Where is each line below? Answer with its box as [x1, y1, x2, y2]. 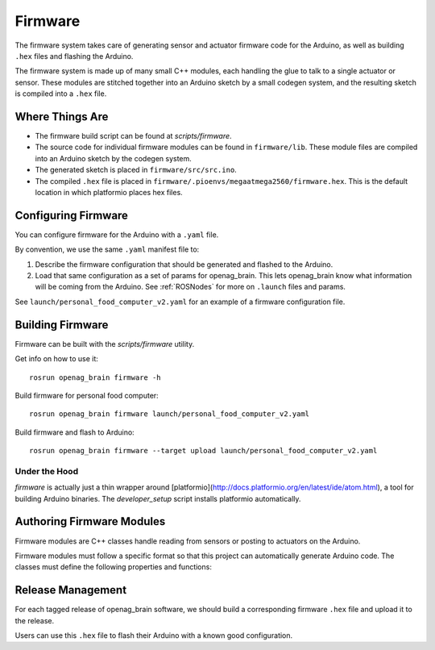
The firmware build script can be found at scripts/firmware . [35, 131, 233, 141]
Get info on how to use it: [14, 354, 98, 364]
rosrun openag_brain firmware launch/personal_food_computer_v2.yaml [29, 410, 310, 419]
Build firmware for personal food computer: [14, 390, 159, 400]
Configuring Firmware [14, 208, 129, 222]
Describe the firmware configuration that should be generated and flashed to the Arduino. [35, 259, 333, 269]
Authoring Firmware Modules [14, 515, 166, 528]
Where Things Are [14, 110, 109, 123]
